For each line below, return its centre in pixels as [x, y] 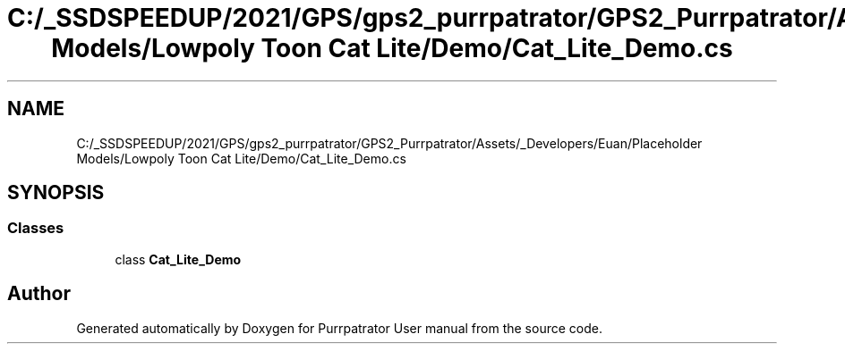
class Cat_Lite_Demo [178, 259]
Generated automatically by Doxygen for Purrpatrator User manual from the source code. [339, 328]
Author [39, 294]
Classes [36, 228]
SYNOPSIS [56, 193]
